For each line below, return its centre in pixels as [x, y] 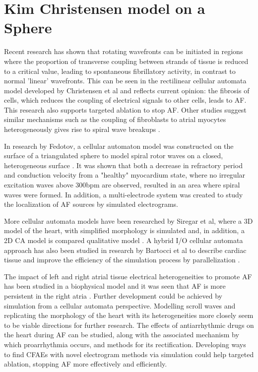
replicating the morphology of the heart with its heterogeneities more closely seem [129, 315]
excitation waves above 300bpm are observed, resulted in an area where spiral [122, 185]
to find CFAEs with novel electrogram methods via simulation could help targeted [129, 354]
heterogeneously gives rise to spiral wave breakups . [82, 129]
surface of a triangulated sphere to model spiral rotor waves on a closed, [114, 155]
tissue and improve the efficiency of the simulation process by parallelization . [122, 260]
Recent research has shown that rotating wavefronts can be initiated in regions [124, 51]
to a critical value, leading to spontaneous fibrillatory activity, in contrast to [120, 71]
